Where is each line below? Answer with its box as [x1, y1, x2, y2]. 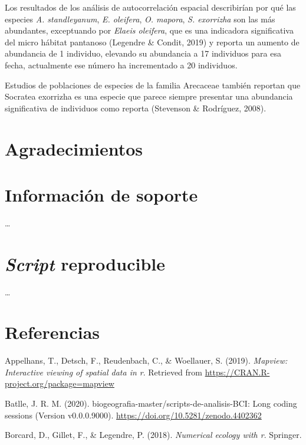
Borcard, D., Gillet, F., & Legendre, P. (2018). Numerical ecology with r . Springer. [5, 428, 302, 441]
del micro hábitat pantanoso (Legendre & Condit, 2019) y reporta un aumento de [5, 35, 300, 48]
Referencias [5, 320, 100, 344]
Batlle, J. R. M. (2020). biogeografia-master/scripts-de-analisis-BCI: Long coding [5, 397, 297, 410]
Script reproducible [5, 251, 165, 276]
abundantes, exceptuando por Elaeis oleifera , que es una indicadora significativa [5, 24, 294, 37]
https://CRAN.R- [205, 365, 270, 378]
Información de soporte [5, 182, 198, 206]
